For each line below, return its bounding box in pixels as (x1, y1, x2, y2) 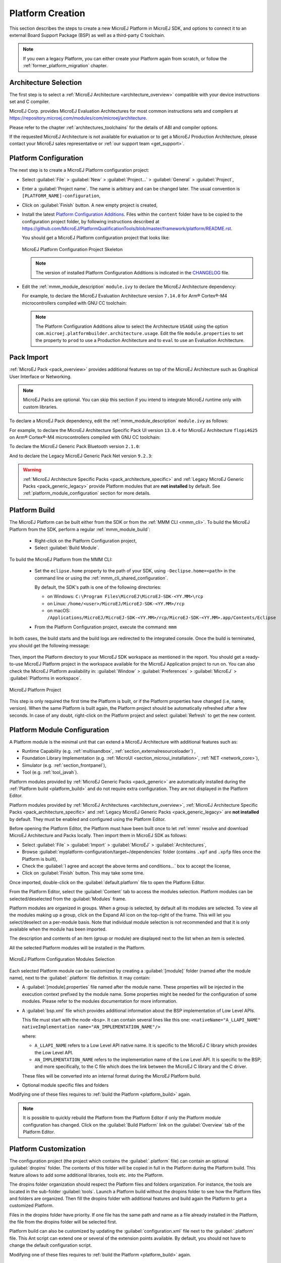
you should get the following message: (9, 642, 90, 649)
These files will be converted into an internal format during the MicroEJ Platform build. (22, 1073, 201, 1079)
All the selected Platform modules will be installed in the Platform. (9, 945, 146, 951)
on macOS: (47, 608, 71, 614)
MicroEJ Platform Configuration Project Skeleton (22, 246, 123, 252)
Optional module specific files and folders (22, 1082, 109, 1088)
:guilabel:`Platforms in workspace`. (9, 675, 82, 682)
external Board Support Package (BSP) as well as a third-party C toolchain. (9, 32, 165, 38)
